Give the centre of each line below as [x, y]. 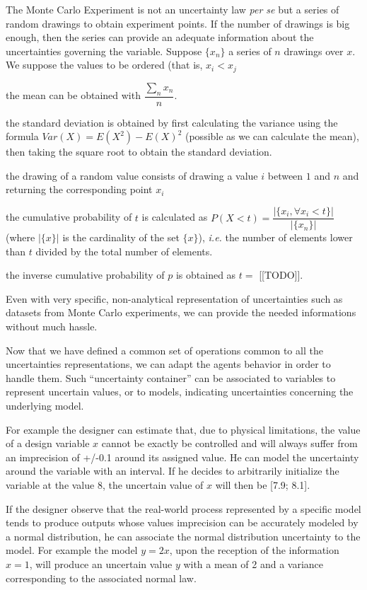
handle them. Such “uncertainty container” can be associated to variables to [171, 377]
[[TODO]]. [281, 275]
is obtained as [206, 275]
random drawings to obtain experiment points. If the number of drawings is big [178, 23]
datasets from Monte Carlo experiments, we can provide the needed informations [181, 312]
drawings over [314, 51]
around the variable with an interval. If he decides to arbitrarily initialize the [173, 471]
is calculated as [175, 217]
